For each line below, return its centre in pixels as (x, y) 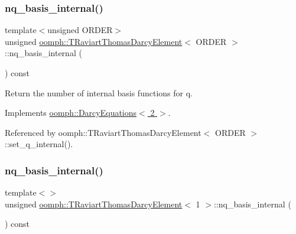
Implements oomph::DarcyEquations (71, 113)
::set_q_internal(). (39, 144)
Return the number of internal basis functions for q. (99, 92)
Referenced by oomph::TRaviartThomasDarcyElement (103, 132)
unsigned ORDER (80, 30)
